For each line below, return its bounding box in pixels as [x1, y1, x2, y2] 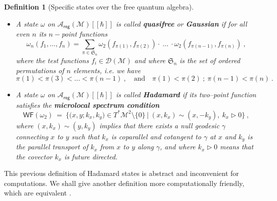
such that [71, 131, 100, 141]
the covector [16, 151, 53, 161]
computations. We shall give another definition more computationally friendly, [4, 177, 244, 188]
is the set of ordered [179, 55, 240, 65]
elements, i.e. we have [73, 65, 141, 75]
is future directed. [64, 151, 118, 161]
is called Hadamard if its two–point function [115, 89, 256, 100]
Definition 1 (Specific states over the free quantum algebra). [4, 2, 194, 12]
